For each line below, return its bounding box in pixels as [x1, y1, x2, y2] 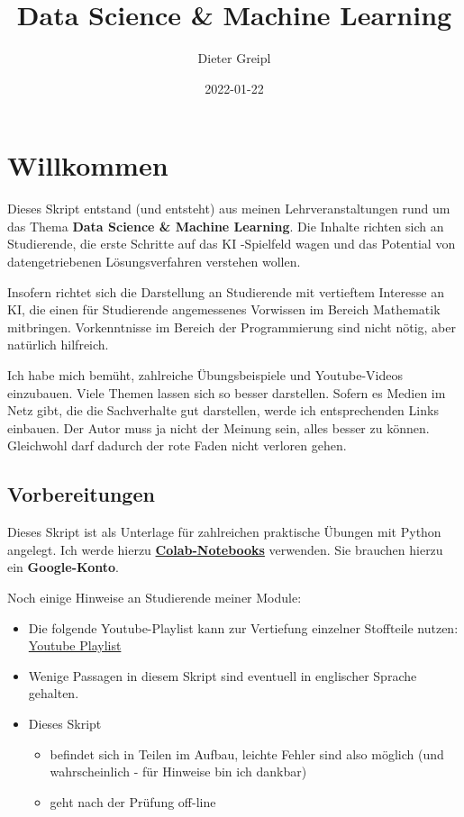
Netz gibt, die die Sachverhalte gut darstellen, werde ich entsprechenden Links [7, 401, 439, 420]
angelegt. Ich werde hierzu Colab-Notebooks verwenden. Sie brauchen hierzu [7, 540, 443, 558]
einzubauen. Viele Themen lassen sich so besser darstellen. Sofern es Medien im [7, 383, 446, 402]
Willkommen [7, 147, 168, 184]
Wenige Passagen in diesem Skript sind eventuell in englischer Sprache [28, 666, 417, 685]
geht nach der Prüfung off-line [50, 792, 216, 811]
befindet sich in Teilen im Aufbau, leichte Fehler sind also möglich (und [50, 744, 444, 763]
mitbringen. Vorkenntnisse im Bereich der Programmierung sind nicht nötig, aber [7, 317, 456, 336]
